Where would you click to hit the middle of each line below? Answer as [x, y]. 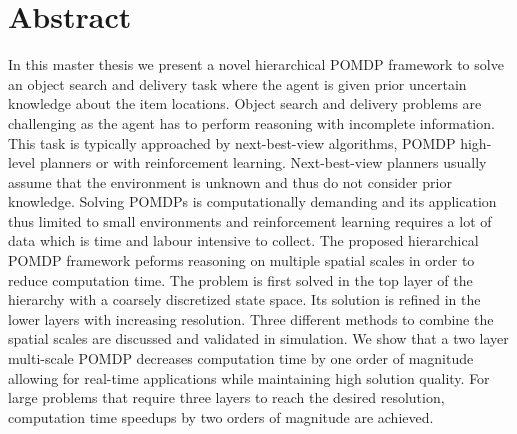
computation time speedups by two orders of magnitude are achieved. [221, 416]
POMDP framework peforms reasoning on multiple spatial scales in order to [241, 260]
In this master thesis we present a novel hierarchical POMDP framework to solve [256, 64]
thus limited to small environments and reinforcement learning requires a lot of [250, 220]
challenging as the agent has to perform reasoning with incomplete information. [251, 122]
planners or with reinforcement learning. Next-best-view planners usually [263, 162]
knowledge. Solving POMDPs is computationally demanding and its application [252, 201]
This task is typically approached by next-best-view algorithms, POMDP [232, 142]
